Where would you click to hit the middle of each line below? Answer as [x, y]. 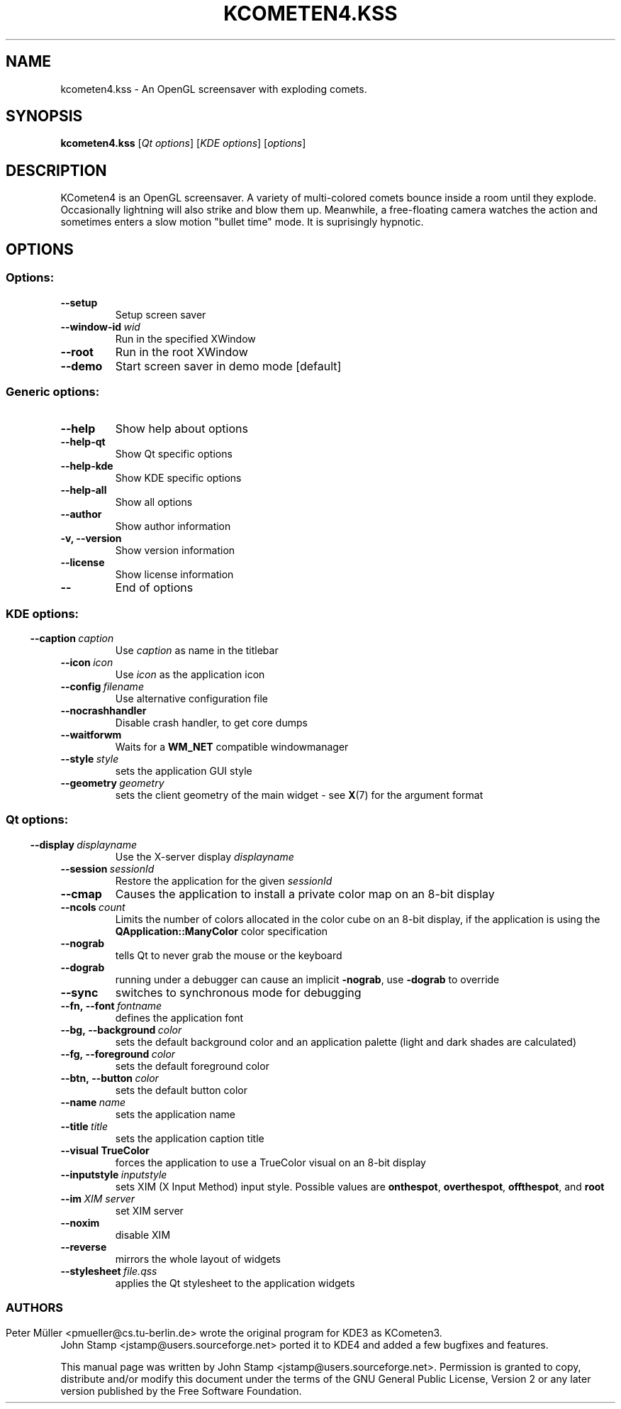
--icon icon [87, 662]
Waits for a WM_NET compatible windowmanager [232, 747]
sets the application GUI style [184, 771]
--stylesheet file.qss [109, 1271]
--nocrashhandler [103, 711]
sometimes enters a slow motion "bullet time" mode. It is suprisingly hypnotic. [242, 222]
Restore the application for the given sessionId [224, 880]
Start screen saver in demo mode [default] [228, 366]
